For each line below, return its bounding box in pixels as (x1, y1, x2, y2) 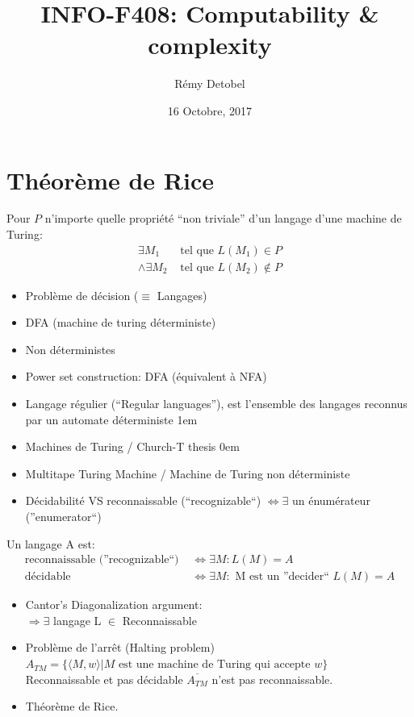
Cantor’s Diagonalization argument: (25, 596, 203, 613)
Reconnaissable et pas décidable (25, 670, 183, 687)
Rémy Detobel (174, 75, 245, 92)
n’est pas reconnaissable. (211, 670, 333, 687)
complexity (148, 28, 272, 61)
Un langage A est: (6, 535, 95, 552)
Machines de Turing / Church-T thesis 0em (25, 438, 240, 455)
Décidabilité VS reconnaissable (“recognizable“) (25, 492, 261, 509)
